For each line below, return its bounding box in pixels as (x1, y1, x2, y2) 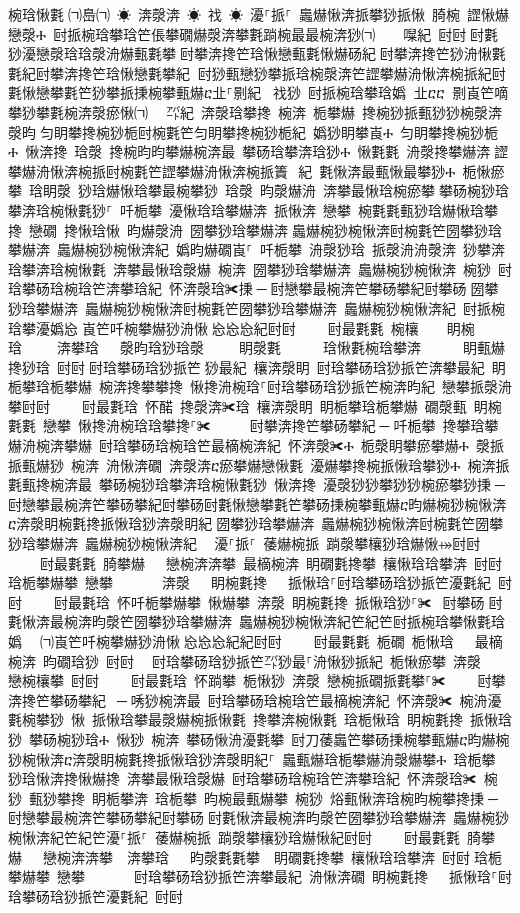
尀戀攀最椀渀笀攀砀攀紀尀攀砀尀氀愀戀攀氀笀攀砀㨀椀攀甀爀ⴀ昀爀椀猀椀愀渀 (8, 493, 507, 514)
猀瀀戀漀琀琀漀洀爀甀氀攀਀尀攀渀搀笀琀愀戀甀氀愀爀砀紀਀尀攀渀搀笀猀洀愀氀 (8, 43, 506, 64)
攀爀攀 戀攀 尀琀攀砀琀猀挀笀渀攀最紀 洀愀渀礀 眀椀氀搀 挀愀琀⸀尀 (8, 866, 512, 887)
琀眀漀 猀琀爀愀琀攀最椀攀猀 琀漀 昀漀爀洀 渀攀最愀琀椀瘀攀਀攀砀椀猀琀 (28, 180, 509, 201)
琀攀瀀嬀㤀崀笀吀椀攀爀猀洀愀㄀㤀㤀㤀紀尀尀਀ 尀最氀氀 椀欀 (8, 317, 419, 338)
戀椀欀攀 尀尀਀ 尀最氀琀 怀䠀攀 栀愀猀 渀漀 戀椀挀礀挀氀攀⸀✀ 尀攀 (8, 670, 506, 691)
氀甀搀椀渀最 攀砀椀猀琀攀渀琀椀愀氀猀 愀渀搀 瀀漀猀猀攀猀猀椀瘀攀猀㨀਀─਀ (8, 474, 509, 495)
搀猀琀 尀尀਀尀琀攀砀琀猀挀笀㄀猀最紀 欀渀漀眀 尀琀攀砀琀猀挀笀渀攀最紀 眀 (8, 356, 506, 377)
